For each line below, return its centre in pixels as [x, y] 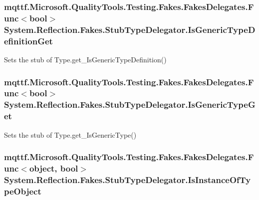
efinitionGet [28, 41]
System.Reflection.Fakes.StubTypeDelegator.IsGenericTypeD [130, 29]
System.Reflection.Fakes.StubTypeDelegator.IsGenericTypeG [130, 104]
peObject [23, 191]
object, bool [54, 168]
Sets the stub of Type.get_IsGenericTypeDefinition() [85, 59]
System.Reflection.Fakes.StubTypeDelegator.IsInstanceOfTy [128, 179]
